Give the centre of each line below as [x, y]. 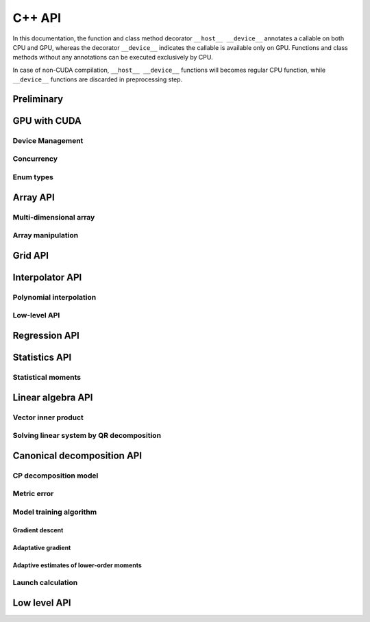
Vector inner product [48, 417]
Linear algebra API [53, 397]
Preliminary [38, 99]
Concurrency [35, 159]
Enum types [33, 177]
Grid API [31, 256]
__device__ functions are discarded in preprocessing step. [98, 79]
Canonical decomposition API [77, 455]
